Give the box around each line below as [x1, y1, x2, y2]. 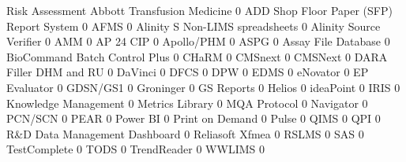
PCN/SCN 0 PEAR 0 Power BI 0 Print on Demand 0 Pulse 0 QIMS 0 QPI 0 [6, 110, 381, 127]
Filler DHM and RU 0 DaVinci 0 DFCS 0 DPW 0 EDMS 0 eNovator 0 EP [6, 64, 369, 80]
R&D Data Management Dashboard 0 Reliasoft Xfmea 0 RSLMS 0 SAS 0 [6, 125, 364, 142]
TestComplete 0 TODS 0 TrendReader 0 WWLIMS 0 [6, 141, 265, 157]
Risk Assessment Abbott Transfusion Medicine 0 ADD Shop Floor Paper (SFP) [6, 2, 393, 18]
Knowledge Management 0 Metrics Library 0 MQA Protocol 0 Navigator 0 [6, 94, 368, 111]
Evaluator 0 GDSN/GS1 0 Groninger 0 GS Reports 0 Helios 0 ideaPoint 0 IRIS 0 [6, 79, 400, 95]
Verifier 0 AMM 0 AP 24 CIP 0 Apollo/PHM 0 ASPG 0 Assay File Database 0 [6, 33, 390, 50]
